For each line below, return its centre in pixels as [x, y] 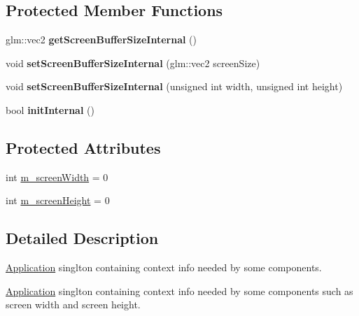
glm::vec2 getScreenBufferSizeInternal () [101, 39]
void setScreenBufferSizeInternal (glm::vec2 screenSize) [133, 63]
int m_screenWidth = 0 [57, 177]
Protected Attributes [83, 147]
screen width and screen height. [73, 304]
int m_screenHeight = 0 [58, 200]
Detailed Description [82, 238]
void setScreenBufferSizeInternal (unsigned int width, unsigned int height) [174, 86]
